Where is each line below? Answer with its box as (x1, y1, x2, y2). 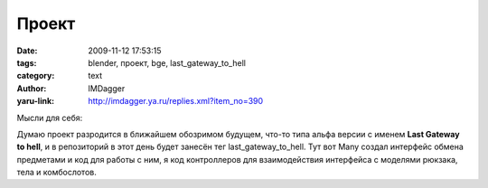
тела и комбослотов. (16, 167, 97, 178)
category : (16, 70, 55, 81)
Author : (16, 82, 47, 94)
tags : (16, 57, 37, 68)
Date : (16, 45, 38, 56)
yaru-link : (16, 96, 54, 107)
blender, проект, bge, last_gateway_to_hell (88, 57, 246, 68)
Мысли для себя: (16, 112, 83, 123)
